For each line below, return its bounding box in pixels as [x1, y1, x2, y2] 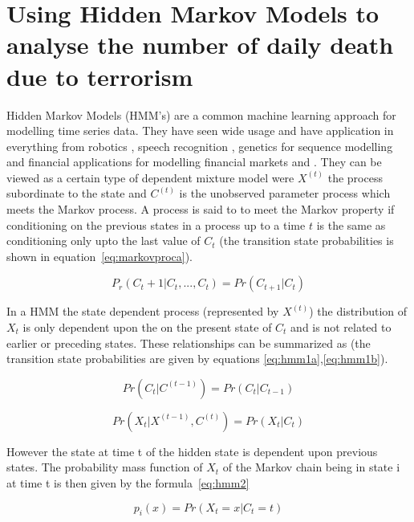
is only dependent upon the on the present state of [22, 319, 272, 336]
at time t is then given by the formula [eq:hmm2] [6, 475, 250, 491]
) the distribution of [309, 303, 408, 320]
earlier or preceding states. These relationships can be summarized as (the [6, 334, 371, 351]
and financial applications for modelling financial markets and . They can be [6, 153, 382, 170]
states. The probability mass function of [6, 459, 203, 475]
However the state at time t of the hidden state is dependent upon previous [6, 442, 378, 459]
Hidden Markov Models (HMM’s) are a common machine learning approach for [6, 106, 396, 123]
